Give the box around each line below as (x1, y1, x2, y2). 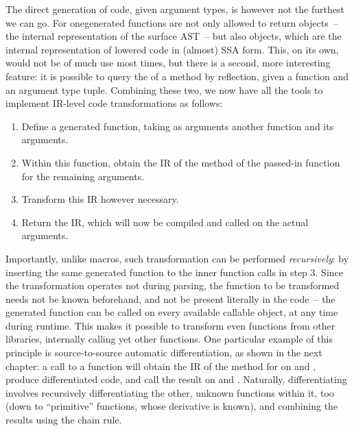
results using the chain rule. (5, 412, 122, 427)
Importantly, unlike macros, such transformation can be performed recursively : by (5, 251, 349, 265)
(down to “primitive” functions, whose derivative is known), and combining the (5, 399, 338, 413)
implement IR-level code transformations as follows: (5, 96, 223, 110)
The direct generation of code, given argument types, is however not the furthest (5, 2, 344, 16)
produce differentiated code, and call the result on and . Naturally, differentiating (5, 372, 347, 386)
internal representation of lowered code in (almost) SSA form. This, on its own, (5, 42, 339, 56)
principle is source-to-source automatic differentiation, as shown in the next (5, 345, 322, 360)
